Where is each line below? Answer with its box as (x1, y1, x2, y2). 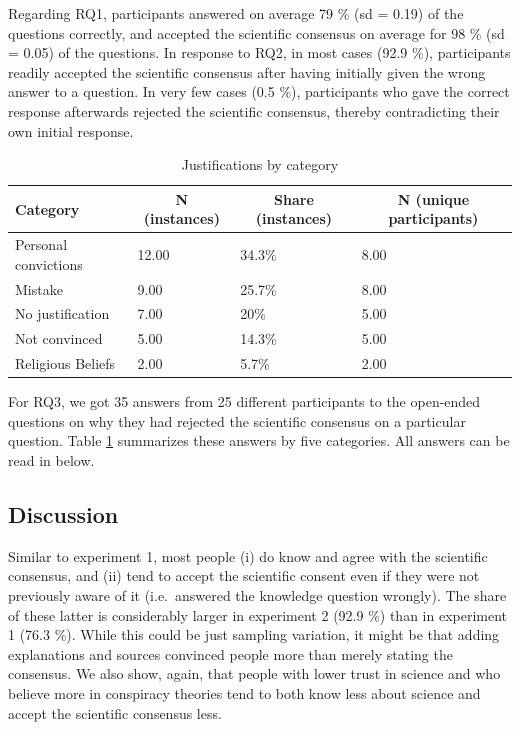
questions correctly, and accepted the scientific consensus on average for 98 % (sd (8, 22, 505, 43)
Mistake (15, 278, 63, 299)
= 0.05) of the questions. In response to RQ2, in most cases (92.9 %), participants (8, 42, 511, 63)
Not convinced (15, 328, 103, 349)
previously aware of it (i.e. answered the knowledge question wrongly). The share (8, 585, 507, 606)
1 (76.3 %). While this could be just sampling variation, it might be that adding (8, 624, 500, 645)
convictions (15, 253, 83, 274)
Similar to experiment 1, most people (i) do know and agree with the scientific (8, 545, 488, 566)
